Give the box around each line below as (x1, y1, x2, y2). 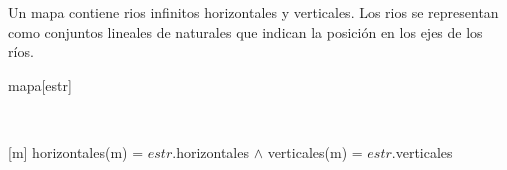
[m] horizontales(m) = (8, 141, 144, 162)
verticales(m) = (267, 141, 363, 162)
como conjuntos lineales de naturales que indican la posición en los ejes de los (8, 21, 483, 42)
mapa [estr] (8, 74, 72, 95)
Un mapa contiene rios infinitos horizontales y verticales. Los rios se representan (8, 2, 499, 22)
